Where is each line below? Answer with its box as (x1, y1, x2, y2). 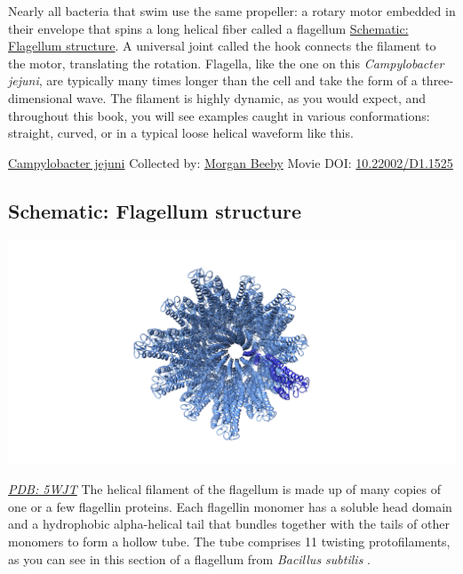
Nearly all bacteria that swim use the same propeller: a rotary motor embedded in (8, 2, 456, 20)
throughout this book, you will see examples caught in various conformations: (8, 106, 430, 124)
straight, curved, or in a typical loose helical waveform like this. (8, 124, 354, 142)
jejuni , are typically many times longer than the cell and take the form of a (8, 71, 418, 90)
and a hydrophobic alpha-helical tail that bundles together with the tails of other (8, 514, 450, 533)
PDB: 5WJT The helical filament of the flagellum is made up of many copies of (8, 480, 441, 498)
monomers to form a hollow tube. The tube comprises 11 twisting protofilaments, (8, 531, 451, 550)
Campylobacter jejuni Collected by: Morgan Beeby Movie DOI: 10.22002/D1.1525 (8, 153, 453, 171)
